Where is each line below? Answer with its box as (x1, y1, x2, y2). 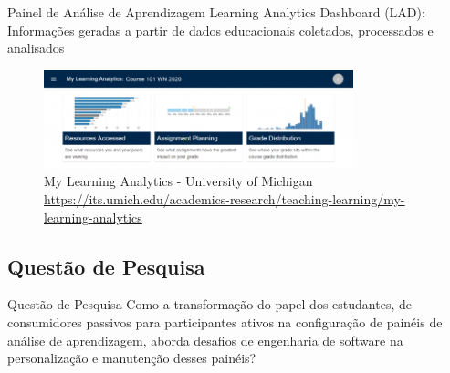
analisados (7, 38, 65, 57)
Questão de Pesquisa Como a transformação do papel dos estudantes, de (7, 295, 412, 314)
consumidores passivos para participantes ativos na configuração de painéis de (7, 313, 443, 331)
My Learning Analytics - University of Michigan (44, 171, 313, 191)
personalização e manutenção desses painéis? (7, 348, 256, 368)
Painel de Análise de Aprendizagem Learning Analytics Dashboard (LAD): (7, 3, 425, 21)
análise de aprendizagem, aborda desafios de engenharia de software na (7, 330, 403, 349)
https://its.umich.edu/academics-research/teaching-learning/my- (44, 190, 405, 209)
